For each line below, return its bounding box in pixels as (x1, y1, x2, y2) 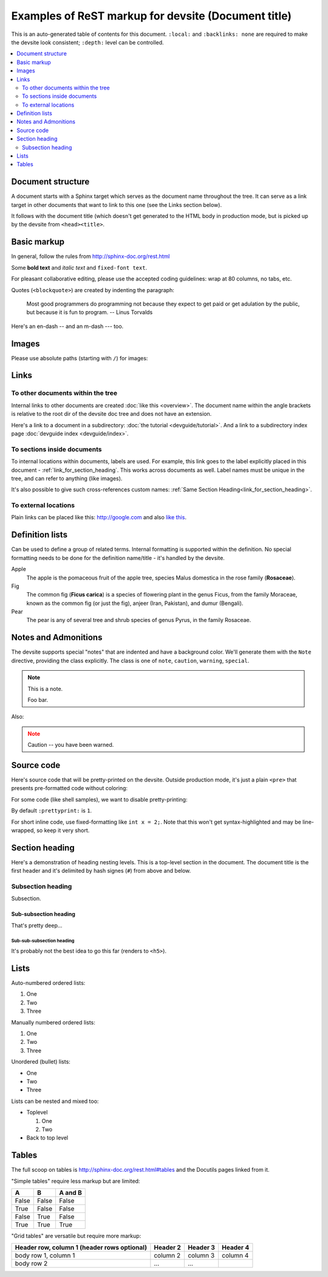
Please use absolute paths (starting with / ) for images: (11, 354, 148, 362)
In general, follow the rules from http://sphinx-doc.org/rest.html (11, 253, 170, 260)
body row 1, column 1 (15, 1251, 75, 1260)
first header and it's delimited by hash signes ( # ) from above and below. (11, 867, 191, 875)
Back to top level (26, 1134, 69, 1141)
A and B (59, 1189, 82, 1197)
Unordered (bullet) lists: (11, 1058, 71, 1065)
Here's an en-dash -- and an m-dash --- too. (11, 323, 124, 330)
